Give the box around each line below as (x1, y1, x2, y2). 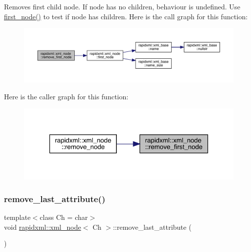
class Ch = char (40, 211, 88, 222)
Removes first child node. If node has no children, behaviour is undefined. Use (4, 1, 241, 11)
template (4, 211, 31, 222)
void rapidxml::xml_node (4, 221, 81, 232)
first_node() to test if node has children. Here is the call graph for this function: (4, 11, 248, 21)
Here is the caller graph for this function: (4, 91, 129, 101)
